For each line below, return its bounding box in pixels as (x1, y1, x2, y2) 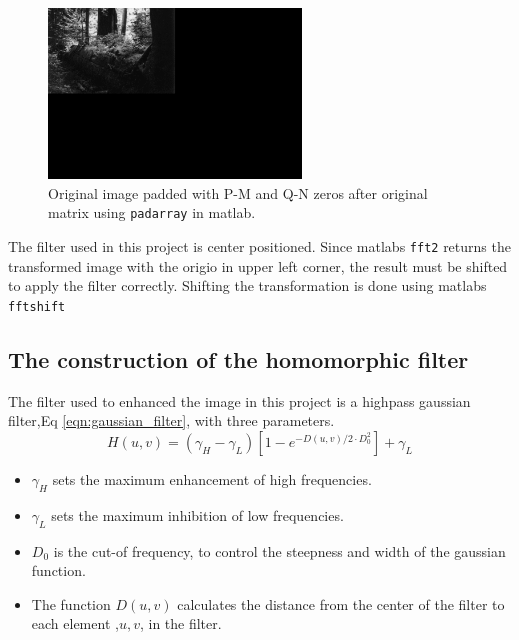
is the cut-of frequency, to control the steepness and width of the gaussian (53, 540, 506, 561)
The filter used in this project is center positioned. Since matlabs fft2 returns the (8, 236, 511, 257)
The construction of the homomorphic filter (8, 343, 469, 374)
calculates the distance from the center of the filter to (177, 593, 505, 614)
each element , (31, 613, 119, 634)
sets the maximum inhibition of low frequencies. (51, 504, 344, 525)
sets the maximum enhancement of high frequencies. (52, 468, 372, 489)
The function (31, 593, 111, 614)
